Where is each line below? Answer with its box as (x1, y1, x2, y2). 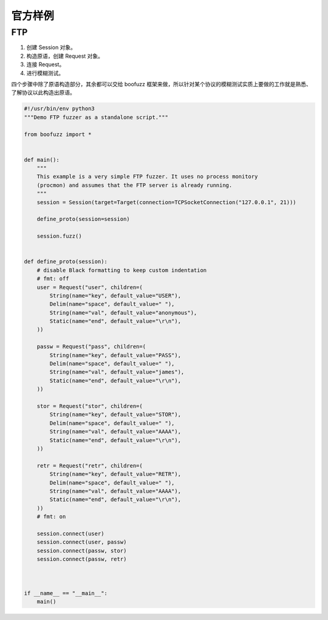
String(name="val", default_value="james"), (49, 369, 185, 376)
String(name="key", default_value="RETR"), (49, 471, 182, 478)
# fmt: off (36, 275, 69, 282)
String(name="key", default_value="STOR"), (49, 411, 182, 418)
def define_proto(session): (24, 258, 108, 265)
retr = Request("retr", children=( (36, 462, 143, 469)
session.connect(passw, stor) (36, 547, 127, 554)
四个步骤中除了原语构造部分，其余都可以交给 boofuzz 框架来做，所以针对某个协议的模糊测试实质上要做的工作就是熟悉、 (11, 80, 312, 87)
